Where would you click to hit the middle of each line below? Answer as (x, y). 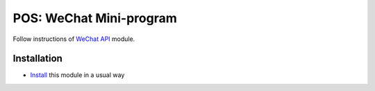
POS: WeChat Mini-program (95, 18)
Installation (37, 59)
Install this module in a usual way (77, 75)
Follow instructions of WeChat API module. (74, 39)
